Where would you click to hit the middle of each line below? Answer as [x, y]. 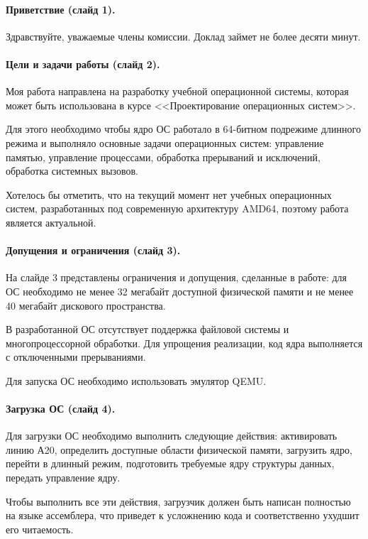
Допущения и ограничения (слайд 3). [93, 250]
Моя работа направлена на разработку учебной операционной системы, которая [177, 91]
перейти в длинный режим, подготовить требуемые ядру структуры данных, [170, 463]
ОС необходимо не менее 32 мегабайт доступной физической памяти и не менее [180, 291]
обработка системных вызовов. [72, 171]
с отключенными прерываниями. [76, 357]
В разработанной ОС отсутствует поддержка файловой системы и [147, 329]
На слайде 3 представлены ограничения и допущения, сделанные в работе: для [177, 277]
